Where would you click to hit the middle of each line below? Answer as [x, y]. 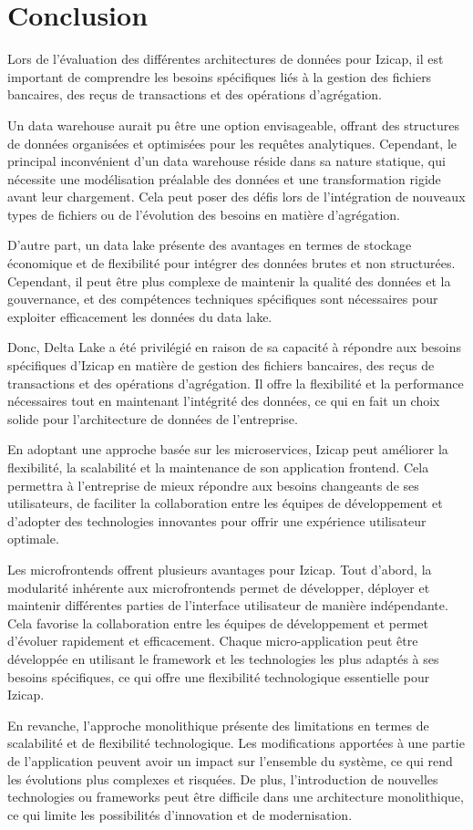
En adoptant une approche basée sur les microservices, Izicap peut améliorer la [228, 449]
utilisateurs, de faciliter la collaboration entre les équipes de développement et [225, 503]
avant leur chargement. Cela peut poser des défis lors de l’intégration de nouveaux [236, 197]
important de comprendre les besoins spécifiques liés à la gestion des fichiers [220, 76]
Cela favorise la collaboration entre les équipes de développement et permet [218, 622]
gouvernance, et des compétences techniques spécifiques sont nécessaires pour [223, 299]
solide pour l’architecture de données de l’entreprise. [153, 418]
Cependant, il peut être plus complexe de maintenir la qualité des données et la [229, 280]
